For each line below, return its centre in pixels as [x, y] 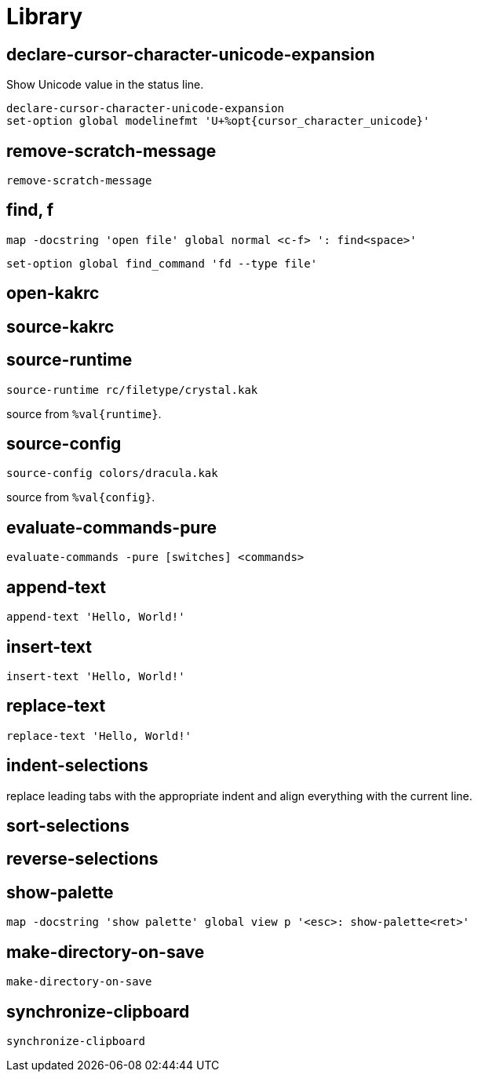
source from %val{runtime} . [84, 413]
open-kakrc [53, 293]
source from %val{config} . [81, 497]
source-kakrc [60, 326]
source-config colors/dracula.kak [112, 473]
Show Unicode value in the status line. [105, 85]
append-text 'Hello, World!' [96, 617]
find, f [30, 210]
